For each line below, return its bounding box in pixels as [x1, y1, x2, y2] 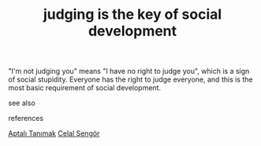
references [8, 114, 44, 123]
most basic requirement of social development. [8, 83, 162, 93]
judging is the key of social [43, 5, 222, 24]
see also [8, 98, 35, 108]
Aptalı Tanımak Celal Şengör [8, 129, 100, 138]
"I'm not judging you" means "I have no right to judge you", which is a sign [8, 67, 250, 76]
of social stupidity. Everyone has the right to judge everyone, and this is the [8, 75, 253, 84]
